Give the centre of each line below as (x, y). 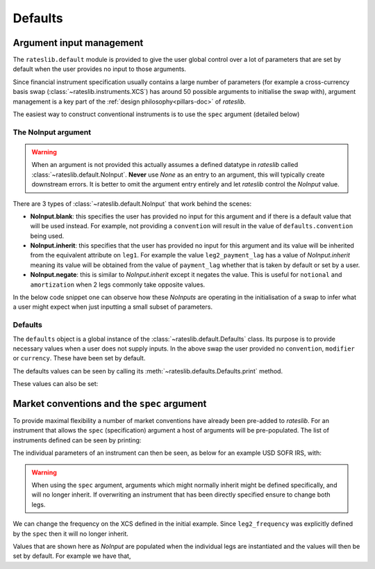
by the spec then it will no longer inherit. (70, 534)
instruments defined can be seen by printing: (77, 440)
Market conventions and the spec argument (110, 403)
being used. (47, 236)
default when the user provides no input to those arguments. (100, 69)
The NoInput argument (52, 132)
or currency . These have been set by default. (79, 358)
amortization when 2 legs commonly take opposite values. (118, 284)
